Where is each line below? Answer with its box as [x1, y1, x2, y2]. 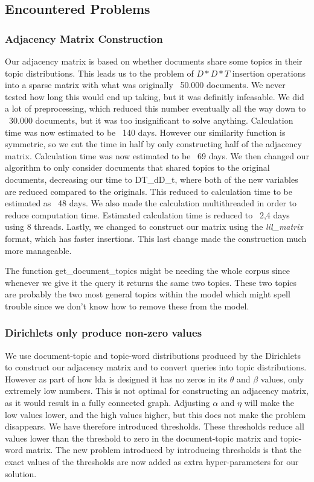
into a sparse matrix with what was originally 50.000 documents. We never [5, 78, 286, 91]
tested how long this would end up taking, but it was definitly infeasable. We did [5, 90, 304, 103]
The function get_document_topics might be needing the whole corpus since [5, 264, 290, 277]
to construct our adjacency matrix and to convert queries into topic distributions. [5, 361, 307, 373]
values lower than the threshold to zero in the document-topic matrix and [5, 431, 278, 444]
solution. [5, 467, 37, 480]
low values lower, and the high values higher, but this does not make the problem [5, 408, 306, 420]
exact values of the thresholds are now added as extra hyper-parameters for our [5, 455, 299, 468]
